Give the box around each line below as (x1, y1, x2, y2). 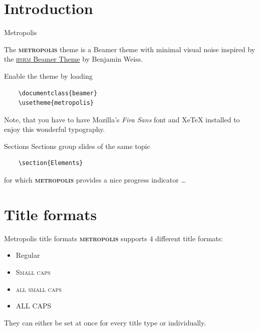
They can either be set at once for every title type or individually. (4, 317, 206, 327)
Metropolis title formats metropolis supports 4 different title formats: (4, 233, 223, 243)
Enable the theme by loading (4, 70, 93, 81)
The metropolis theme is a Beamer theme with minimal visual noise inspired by (4, 44, 255, 54)
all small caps (16, 283, 62, 294)
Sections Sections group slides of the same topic (4, 140, 150, 151)
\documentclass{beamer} (18, 89, 98, 97)
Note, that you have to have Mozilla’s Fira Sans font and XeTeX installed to (4, 114, 240, 124)
